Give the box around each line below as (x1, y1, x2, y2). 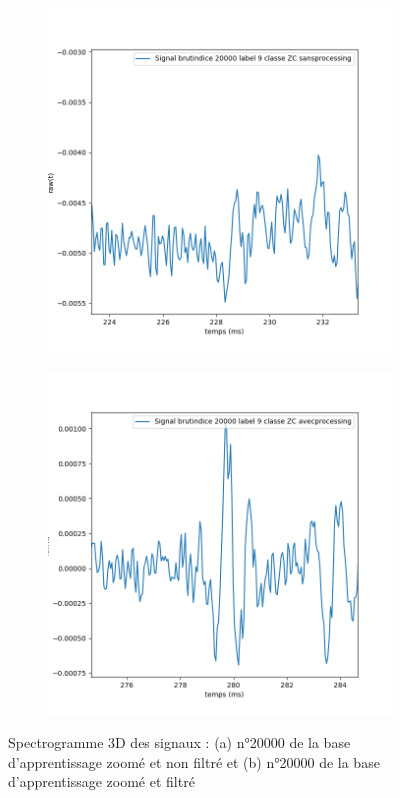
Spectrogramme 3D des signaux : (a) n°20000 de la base (8, 732, 351, 753)
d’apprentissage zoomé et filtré (8, 771, 195, 792)
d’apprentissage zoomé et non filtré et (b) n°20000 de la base (8, 751, 380, 772)
